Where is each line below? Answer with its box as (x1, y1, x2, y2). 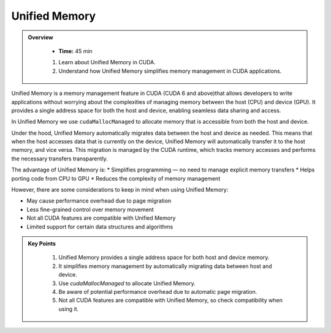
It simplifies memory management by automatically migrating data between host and (58, 262, 272, 269)
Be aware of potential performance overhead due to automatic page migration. (58, 288, 257, 295)
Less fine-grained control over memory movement (26, 206, 154, 213)
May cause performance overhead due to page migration (26, 197, 172, 204)
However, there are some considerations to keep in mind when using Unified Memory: (11, 186, 229, 193)
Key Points (28, 239, 56, 247)
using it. (58, 305, 79, 312)
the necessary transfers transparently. (11, 155, 108, 162)
